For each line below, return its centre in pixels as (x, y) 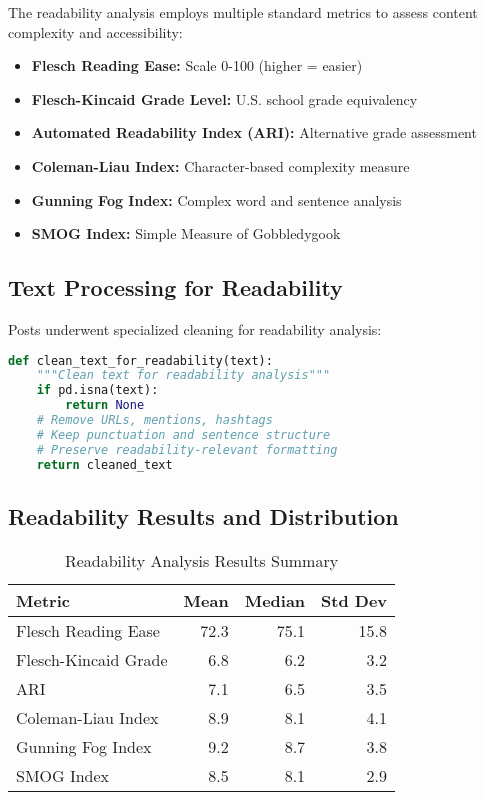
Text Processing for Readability (175, 287)
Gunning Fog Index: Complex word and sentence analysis (216, 199)
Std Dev (354, 600)
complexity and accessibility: (95, 31)
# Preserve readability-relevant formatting (187, 449)
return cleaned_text (104, 464)
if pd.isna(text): (97, 390)
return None (105, 405)
